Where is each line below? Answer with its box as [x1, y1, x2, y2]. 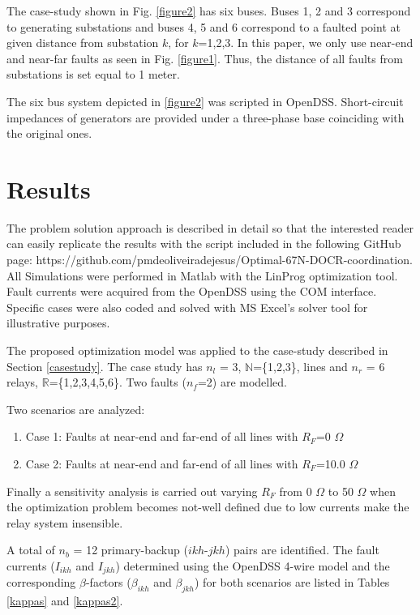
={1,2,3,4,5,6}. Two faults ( [49, 374, 186, 391]
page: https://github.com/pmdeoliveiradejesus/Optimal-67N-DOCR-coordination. [6, 251, 413, 268]
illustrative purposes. [6, 314, 110, 331]
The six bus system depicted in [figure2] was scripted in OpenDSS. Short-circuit [6, 92, 404, 109]
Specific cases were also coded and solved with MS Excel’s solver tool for [6, 298, 368, 315]
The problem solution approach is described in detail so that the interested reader [6, 219, 414, 236]
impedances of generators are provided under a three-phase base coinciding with [6, 109, 405, 126]
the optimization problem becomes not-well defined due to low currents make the [6, 498, 409, 515]
